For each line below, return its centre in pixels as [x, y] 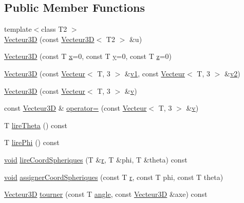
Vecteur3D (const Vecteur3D [49, 39]
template [18, 29]
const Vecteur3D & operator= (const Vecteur [76, 108]
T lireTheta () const [36, 125]
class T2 [54, 29]
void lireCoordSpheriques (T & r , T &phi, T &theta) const [96, 159]
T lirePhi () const [32, 142]
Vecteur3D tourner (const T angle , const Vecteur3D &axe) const [106, 194]
